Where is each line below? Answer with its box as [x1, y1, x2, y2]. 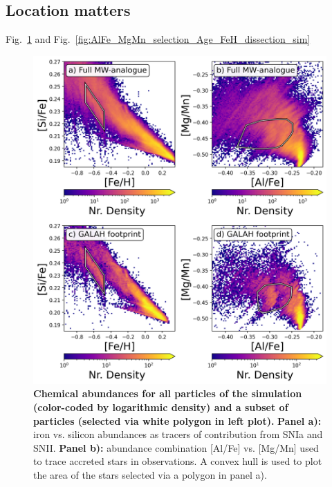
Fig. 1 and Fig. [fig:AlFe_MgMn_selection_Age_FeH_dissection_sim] [6, 32, 311, 46]
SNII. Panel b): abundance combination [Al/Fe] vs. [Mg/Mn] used [33, 440, 319, 455]
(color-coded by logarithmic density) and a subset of [33, 400, 288, 414]
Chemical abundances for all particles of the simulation [33, 386, 302, 401]
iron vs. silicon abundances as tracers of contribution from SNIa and [33, 427, 323, 441]
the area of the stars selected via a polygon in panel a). [33, 467, 267, 481]
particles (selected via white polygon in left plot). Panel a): [33, 413, 322, 428]
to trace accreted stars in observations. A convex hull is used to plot [33, 454, 322, 468]
